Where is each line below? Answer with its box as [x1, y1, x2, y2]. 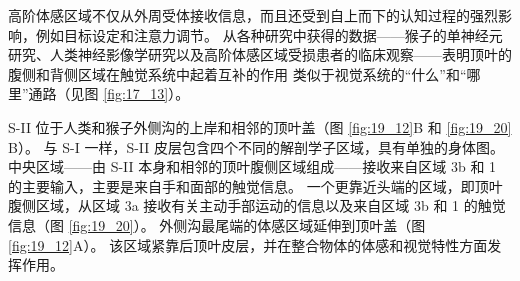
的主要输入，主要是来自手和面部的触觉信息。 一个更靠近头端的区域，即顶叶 [8, 175, 503, 196]
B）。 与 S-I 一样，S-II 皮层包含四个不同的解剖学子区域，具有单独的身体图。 [8, 136, 505, 157]
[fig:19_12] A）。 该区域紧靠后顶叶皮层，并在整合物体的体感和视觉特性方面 [8, 234, 488, 255]
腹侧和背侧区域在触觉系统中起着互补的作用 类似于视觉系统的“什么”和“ [8, 63, 467, 84]
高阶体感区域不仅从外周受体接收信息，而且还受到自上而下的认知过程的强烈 [8, 5, 498, 25]
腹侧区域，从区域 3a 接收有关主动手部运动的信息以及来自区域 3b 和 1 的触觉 [8, 195, 506, 216]
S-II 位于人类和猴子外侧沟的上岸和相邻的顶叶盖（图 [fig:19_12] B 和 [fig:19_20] [8, 116, 512, 137]
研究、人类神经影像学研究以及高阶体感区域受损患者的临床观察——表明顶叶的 [8, 44, 512, 65]
